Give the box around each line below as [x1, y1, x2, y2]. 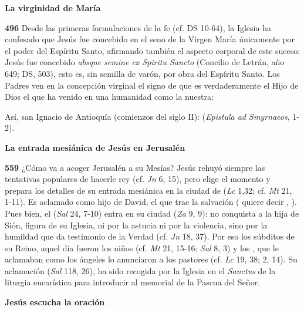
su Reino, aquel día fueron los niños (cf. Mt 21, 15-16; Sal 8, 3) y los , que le [5, 241, 279, 254]
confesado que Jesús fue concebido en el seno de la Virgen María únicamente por [5, 33, 295, 45]
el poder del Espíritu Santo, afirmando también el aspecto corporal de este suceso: [5, 44, 300, 56]
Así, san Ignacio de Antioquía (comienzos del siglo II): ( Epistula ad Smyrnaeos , [5, 110, 290, 122]
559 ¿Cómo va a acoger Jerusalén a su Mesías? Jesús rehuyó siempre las [5, 161, 265, 173]
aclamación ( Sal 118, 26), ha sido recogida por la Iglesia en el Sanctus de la [5, 264, 276, 277]
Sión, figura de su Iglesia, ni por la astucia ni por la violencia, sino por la [5, 218, 268, 231]
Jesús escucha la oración [5, 296, 105, 308]
